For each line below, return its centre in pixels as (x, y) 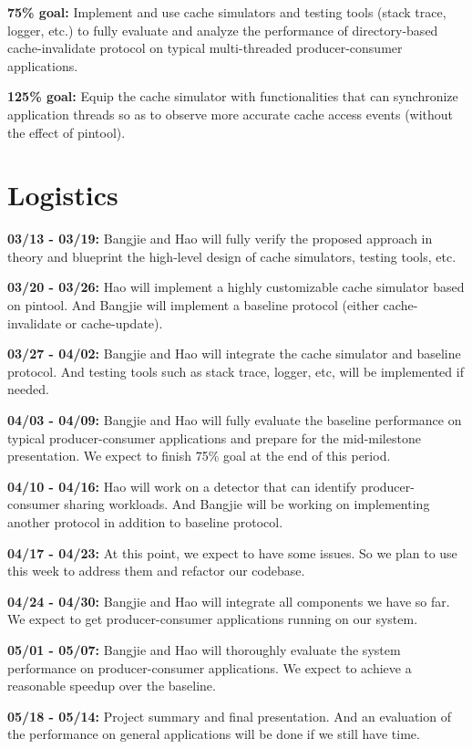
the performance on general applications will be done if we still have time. (214, 734)
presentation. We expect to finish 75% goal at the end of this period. (199, 456)
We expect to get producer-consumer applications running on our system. (213, 619)
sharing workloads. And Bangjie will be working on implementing (247, 504)
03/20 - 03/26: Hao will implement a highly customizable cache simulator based (236, 287)
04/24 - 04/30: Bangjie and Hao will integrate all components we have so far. (229, 601)
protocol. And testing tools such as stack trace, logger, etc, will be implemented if (236, 371)
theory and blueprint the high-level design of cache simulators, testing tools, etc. (232, 256)
